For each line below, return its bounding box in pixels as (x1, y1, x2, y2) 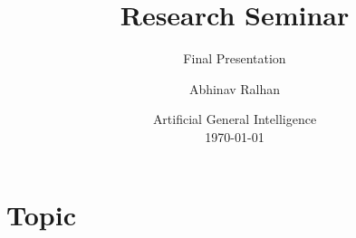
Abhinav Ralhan (188, 79, 281, 98)
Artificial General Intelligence (152, 109, 317, 129)
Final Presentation (183, 49, 286, 68)
